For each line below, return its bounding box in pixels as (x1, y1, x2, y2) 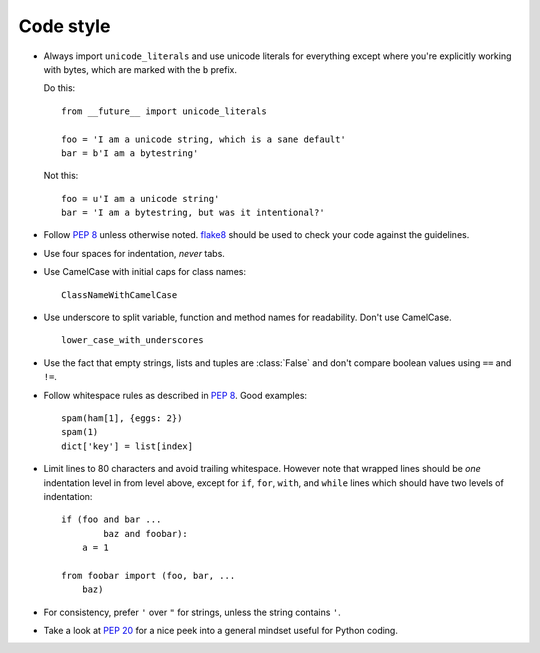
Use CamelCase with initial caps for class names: (43, 266, 247, 278)
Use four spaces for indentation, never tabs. (43, 247, 225, 259)
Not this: (43, 170, 79, 182)
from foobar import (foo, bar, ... (61, 570, 236, 581)
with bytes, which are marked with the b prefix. (43, 63, 237, 75)
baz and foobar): (103, 528, 189, 539)
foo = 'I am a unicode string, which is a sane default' (61, 133, 347, 145)
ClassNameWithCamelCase (61, 289, 178, 300)
